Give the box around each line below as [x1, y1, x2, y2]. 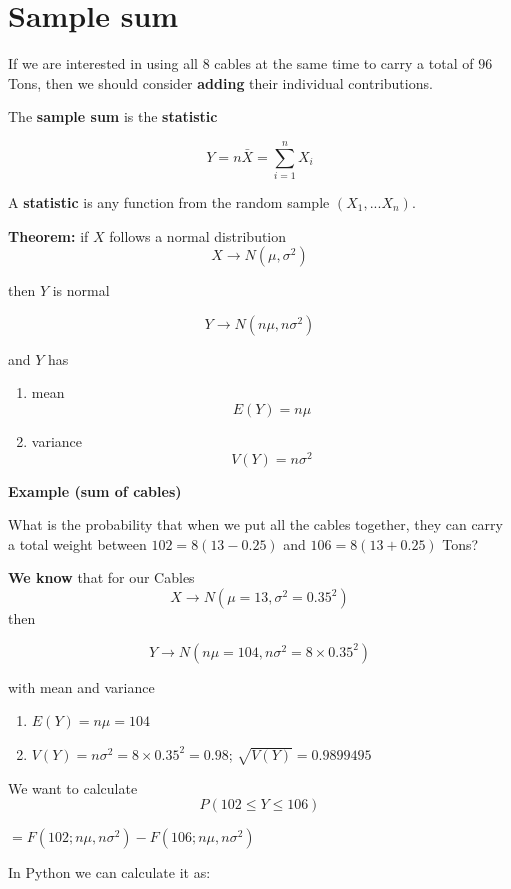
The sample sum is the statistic [8, 106, 218, 127]
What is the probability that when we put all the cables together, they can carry [8, 514, 503, 535]
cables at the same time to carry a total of [214, 53, 474, 74]
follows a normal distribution [109, 225, 287, 246]
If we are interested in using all [8, 53, 198, 74]
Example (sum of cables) [8, 480, 182, 501]
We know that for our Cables [8, 567, 195, 588]
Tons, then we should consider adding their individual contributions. [8, 72, 433, 93]
